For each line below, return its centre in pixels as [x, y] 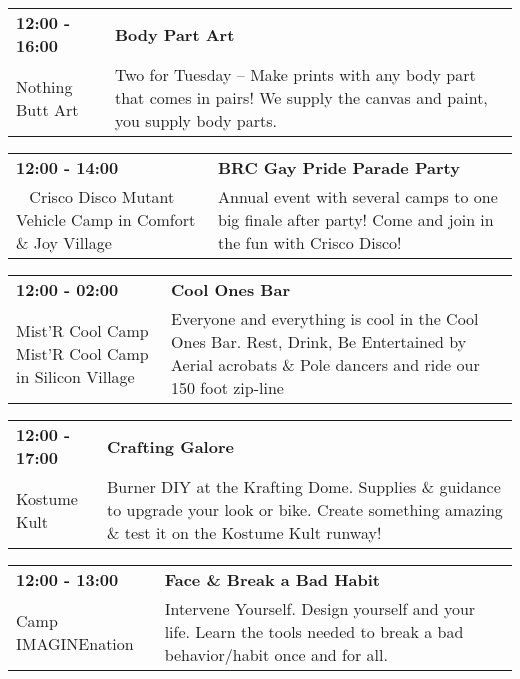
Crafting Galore [170, 446]
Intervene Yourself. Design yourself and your [320, 608]
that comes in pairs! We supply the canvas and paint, [301, 97]
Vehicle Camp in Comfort [106, 219]
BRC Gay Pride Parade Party [339, 167]
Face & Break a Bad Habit [272, 579]
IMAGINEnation [75, 643]
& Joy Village [64, 242]
